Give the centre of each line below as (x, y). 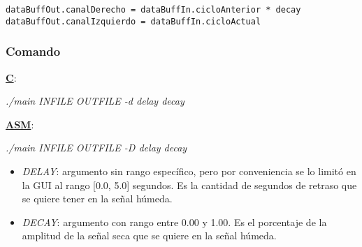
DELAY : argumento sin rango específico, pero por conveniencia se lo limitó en (189, 171)
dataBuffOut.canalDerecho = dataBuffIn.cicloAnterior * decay (153, 10)
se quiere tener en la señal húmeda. (97, 199)
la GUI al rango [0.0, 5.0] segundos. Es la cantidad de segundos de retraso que (189, 185)
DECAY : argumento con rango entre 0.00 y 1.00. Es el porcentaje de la (174, 222)
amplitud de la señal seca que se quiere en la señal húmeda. (149, 235)
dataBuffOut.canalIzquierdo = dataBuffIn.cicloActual (133, 21)
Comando (33, 51)
